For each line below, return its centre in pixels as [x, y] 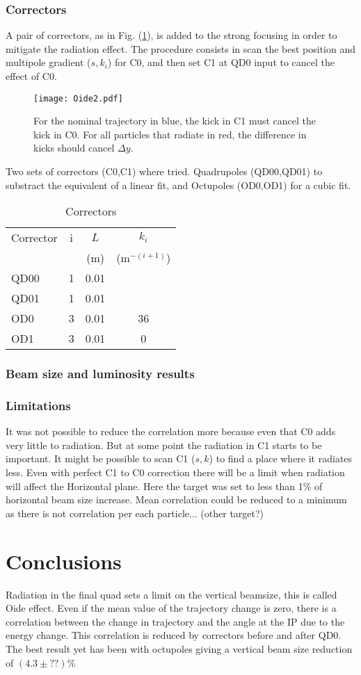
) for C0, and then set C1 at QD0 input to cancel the [221, 62]
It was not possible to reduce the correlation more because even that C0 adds [171, 431]
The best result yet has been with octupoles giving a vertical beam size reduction [179, 648]
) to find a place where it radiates [281, 458]
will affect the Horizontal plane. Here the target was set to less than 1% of [164, 486]
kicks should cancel [74, 148]
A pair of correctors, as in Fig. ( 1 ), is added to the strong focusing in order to [171, 35]
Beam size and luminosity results [100, 374]
